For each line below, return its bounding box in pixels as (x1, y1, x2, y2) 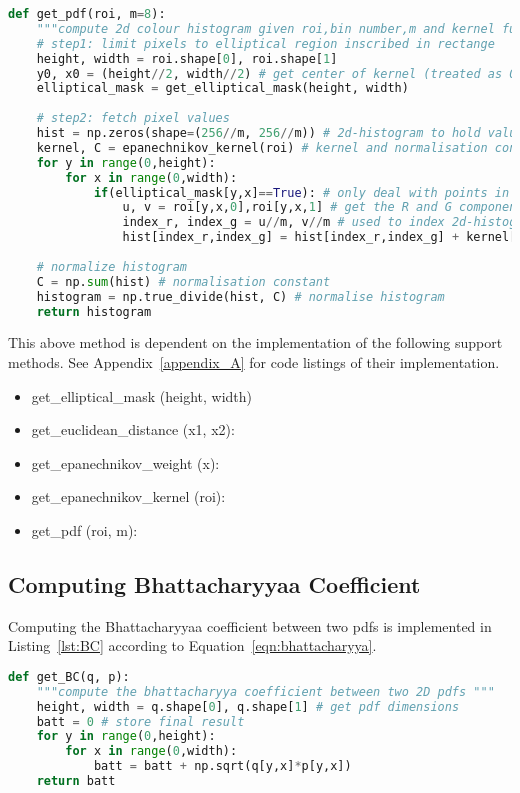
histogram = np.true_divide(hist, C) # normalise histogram (36, 289, 445, 304)
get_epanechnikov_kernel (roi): (31, 486, 226, 507)
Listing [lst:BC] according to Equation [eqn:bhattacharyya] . (8, 635, 377, 656)
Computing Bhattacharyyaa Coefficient (8, 568, 421, 599)
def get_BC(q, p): (8, 669, 130, 684)
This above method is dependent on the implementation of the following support (8, 332, 503, 353)
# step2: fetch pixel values (36, 111, 230, 126)
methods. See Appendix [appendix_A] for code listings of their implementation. (8, 351, 500, 372)
